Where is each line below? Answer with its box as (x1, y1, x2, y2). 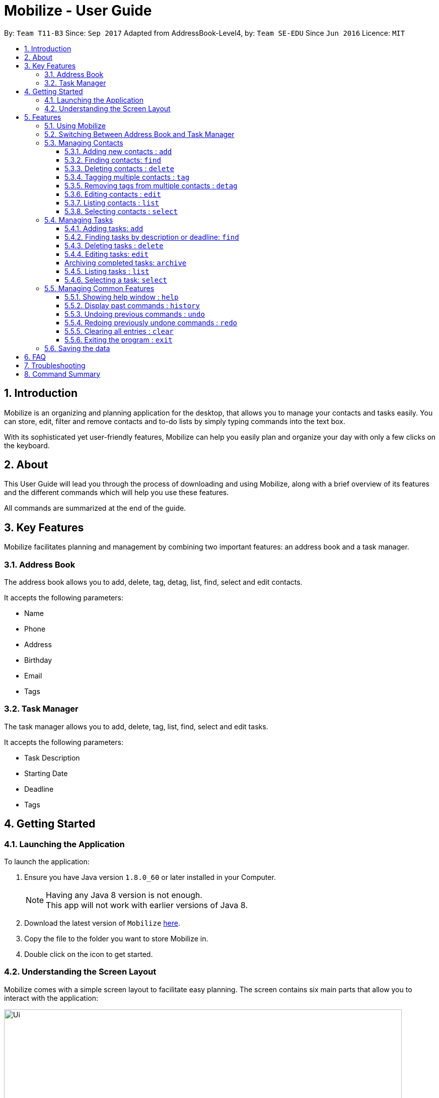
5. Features (24, 112, 61, 121)
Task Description (24, 753, 80, 762)
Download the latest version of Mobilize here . (24, 919, 180, 927)
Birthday (24, 656, 52, 665)
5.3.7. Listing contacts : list (64, 198, 159, 207)
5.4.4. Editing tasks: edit (64, 249, 149, 258)
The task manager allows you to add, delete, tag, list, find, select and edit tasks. (4, 722, 268, 731)
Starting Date (24, 769, 68, 778)
